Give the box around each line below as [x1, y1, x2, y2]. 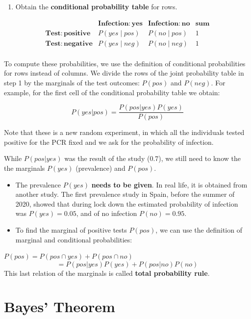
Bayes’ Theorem [4, 296, 115, 317]
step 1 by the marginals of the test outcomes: [4, 77, 140, 87]
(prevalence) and [75, 162, 125, 173]
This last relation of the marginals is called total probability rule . [4, 267, 210, 278]
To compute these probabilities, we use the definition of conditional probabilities [4, 58, 246, 68]
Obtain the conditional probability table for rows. [15, 1, 177, 11]
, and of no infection [76, 208, 137, 218]
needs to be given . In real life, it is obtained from [91, 179, 248, 189]
